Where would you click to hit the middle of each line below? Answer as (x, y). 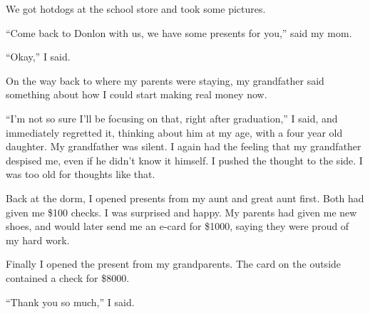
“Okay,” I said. (38, 57)
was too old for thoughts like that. (81, 174)
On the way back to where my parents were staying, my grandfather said (165, 80)
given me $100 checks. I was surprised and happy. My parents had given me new (181, 212)
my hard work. (38, 240)
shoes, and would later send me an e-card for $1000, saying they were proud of (178, 226)
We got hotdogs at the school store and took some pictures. (136, 9)
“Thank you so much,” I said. (70, 302)
